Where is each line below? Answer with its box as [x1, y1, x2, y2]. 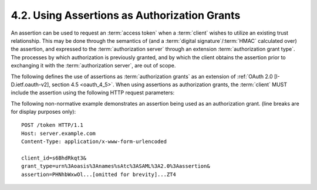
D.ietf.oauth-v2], [11, 81, 51, 88]
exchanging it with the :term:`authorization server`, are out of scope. [11, 62, 176, 69]
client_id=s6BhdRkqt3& [21, 155, 87, 161]
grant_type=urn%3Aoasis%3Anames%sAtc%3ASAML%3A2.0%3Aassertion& [21, 163, 211, 169]
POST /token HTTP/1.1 [21, 122, 83, 128]
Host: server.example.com [21, 130, 96, 137]
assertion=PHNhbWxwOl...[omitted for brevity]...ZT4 [21, 171, 176, 178]
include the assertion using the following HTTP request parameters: [11, 89, 175, 96]
